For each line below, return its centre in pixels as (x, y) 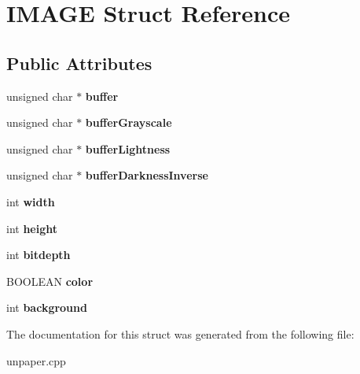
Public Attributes (79, 63)
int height (32, 228)
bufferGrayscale (129, 122)
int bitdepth (39, 255)
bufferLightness (128, 148)
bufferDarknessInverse (147, 175)
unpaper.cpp (36, 360)
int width (31, 201)
